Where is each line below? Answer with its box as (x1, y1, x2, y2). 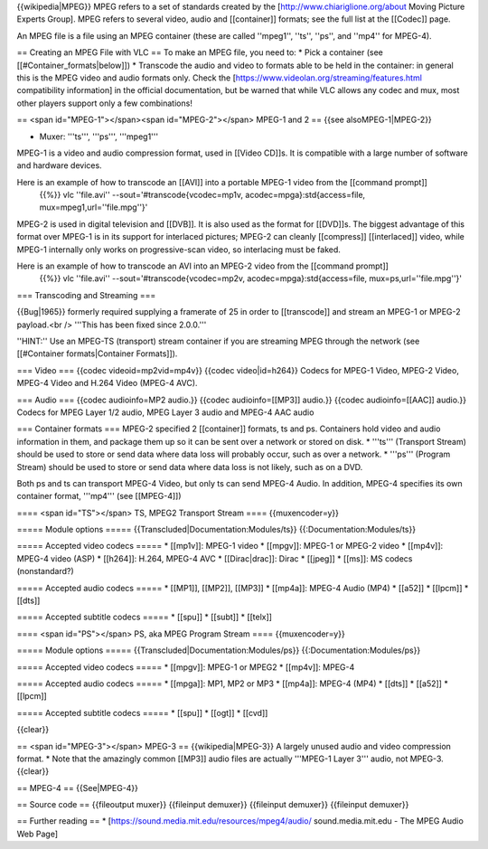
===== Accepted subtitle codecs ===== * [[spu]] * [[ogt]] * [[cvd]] (16, 707, 268, 718)
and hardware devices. (16, 160, 103, 171)
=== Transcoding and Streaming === (16, 289, 156, 300)
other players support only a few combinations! (16, 98, 193, 108)
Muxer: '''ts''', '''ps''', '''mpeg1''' (39, 131, 158, 142)
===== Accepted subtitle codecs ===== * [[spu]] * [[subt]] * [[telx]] (16, 611, 273, 623)
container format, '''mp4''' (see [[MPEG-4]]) (16, 491, 182, 502)
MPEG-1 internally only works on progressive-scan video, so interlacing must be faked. (16, 244, 341, 255)
